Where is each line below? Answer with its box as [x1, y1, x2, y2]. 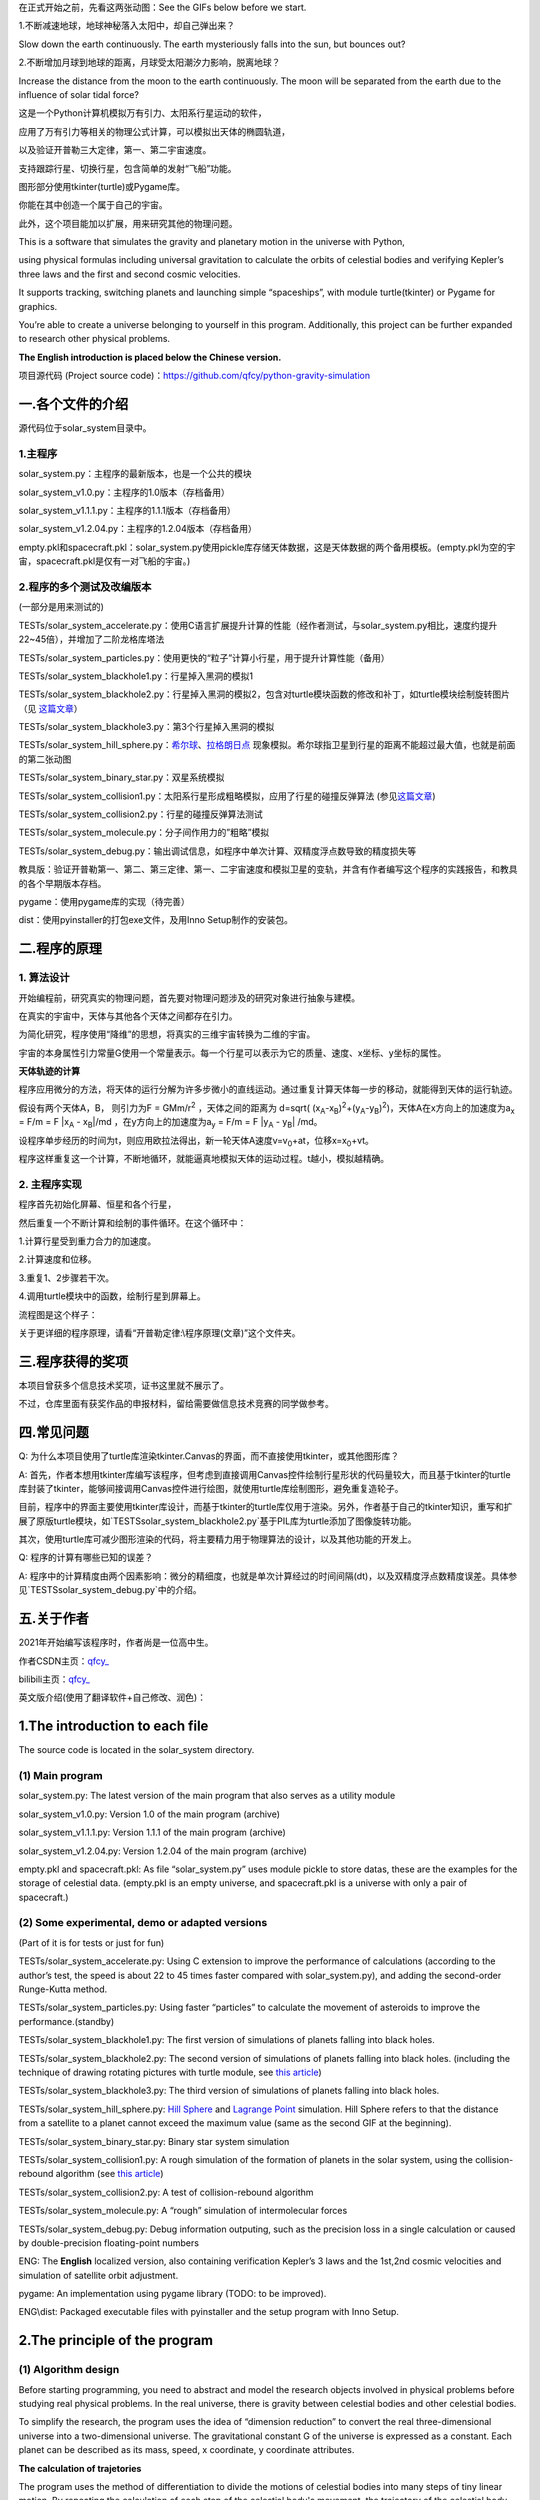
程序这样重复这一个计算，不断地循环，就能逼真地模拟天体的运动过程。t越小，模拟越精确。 [18, 1153, 390, 1165]
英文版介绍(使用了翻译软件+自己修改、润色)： [18, 1691, 207, 1704]
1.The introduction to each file [18, 1718, 209, 1735]
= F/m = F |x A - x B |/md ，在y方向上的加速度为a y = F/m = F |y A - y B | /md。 [18, 1116, 323, 1130]
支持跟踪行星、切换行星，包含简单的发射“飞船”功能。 [18, 162, 237, 174]
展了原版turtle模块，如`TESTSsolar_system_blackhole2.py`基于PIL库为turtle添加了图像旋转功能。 [18, 1515, 417, 1527]
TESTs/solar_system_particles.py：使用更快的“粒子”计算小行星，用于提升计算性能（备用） [18, 651, 390, 664]
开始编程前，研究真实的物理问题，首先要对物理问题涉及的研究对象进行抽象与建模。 [18, 991, 360, 1004]
